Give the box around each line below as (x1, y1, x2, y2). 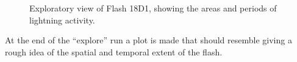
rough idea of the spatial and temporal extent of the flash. (5, 45, 223, 58)
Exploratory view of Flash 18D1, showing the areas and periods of (29, 2, 277, 14)
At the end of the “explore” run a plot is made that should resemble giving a (5, 34, 292, 46)
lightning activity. (29, 13, 95, 26)
